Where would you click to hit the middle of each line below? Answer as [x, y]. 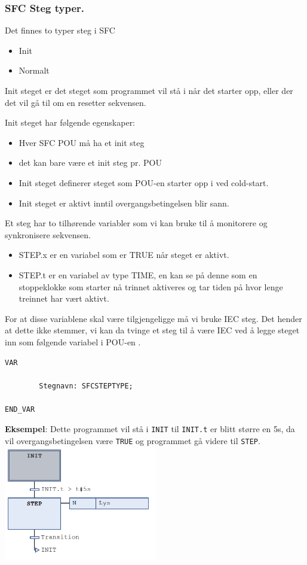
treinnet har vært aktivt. [64, 298]
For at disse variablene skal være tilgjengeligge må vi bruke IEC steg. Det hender [153, 318]
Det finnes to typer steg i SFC [60, 30]
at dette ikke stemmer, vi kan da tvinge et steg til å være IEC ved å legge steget [152, 330]
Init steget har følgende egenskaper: [70, 122]
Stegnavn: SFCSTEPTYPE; [86, 386]
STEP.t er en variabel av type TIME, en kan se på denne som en [138, 274]
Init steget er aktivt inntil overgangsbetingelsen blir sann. [124, 203]
